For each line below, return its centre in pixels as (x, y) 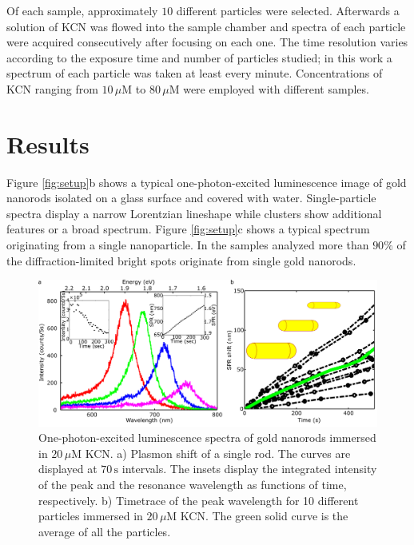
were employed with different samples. (276, 88)
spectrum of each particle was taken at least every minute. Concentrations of (195, 73)
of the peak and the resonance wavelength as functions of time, (193, 485)
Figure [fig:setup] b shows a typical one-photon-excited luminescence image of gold (207, 182)
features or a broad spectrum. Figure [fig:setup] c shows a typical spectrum (188, 229)
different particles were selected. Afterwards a (288, 10)
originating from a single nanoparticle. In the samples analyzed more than (188, 245)
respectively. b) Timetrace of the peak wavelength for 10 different (199, 500)
